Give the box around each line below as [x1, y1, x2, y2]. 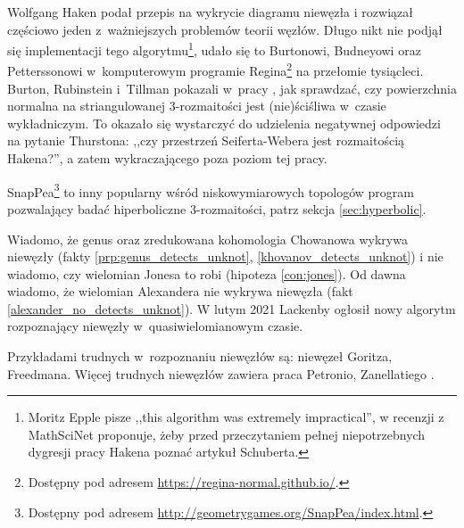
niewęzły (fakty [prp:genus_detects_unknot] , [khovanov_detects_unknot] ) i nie [7, 247, 443, 266]
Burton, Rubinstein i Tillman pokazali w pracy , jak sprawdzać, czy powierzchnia [7, 78, 457, 97]
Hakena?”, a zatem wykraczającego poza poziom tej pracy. [7, 149, 327, 168]
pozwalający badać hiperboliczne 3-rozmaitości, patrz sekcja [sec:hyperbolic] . [7, 199, 427, 218]
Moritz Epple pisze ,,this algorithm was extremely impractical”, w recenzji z [28, 408, 444, 426]
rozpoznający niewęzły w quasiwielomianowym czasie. [7, 317, 303, 335]
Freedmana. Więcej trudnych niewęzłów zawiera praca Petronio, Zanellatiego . [7, 364, 435, 383]
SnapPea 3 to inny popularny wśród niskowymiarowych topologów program [7, 179, 415, 201]
